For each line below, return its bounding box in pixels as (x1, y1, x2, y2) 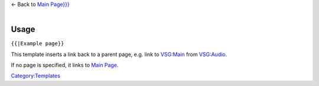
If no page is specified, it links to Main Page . (11, 62, 119, 69)
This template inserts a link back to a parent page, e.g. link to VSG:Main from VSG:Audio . (11, 51, 227, 58)
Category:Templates (11, 72, 60, 80)
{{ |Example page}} (11, 40, 64, 47)
